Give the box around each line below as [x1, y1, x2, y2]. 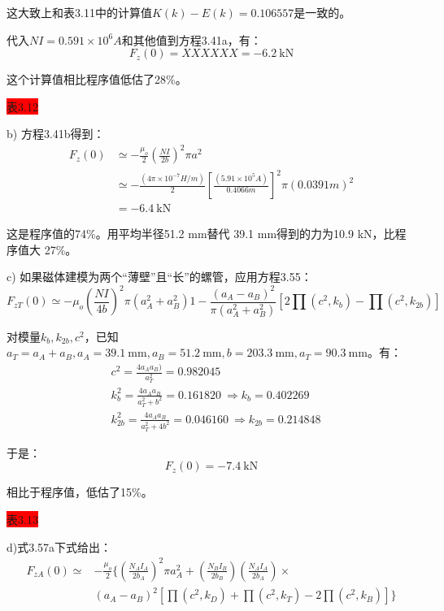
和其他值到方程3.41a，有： [121, 31, 262, 48]
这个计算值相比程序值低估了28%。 [7, 71, 187, 88]
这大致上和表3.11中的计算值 [7, 4, 152, 20]
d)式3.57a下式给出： [7, 538, 112, 555]
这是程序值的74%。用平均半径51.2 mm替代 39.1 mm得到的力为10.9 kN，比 [7, 225, 395, 242]
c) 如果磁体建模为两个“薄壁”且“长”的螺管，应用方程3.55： [7, 268, 312, 285]
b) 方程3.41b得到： [7, 125, 105, 142]
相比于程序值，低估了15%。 [7, 483, 153, 500]
